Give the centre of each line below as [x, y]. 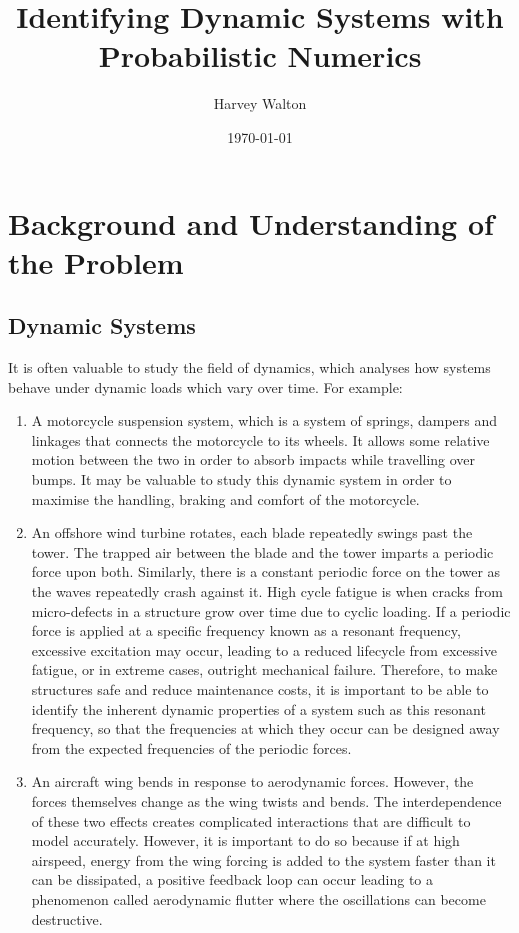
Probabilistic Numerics [260, 55]
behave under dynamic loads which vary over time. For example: [205, 386]
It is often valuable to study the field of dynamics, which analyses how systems [249, 367]
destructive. [67, 918]
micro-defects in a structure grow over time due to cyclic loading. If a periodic [271, 610]
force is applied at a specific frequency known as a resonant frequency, [246, 630]
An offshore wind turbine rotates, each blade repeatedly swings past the [252, 532]
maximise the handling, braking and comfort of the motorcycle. [225, 498]
